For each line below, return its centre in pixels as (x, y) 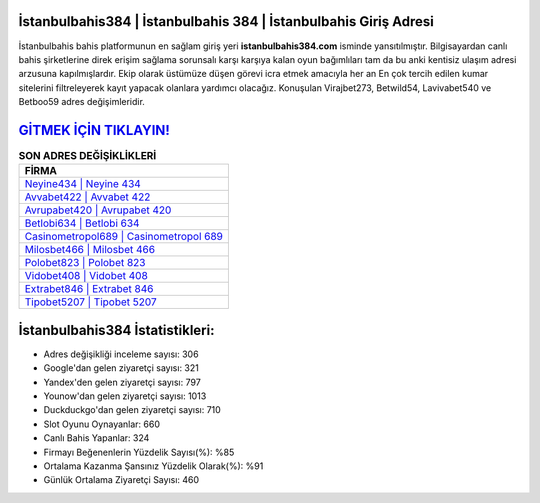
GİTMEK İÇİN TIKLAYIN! (94, 130)
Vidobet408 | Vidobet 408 (86, 276)
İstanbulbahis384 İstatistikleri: (116, 330)
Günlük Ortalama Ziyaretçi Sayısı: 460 (121, 480)
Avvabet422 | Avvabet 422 (87, 197)
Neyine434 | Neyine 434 (83, 184)
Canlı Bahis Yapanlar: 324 (96, 438)
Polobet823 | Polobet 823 (85, 263)
